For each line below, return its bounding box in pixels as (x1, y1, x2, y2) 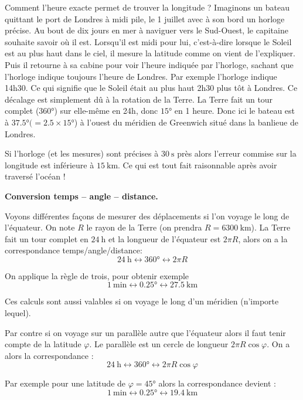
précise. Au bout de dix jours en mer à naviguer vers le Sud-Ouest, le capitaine (5, 24, 288, 36)
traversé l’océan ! (5, 170, 66, 182)
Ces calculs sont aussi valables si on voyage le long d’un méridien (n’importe (5, 295, 279, 307)
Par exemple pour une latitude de (5, 377, 126, 389)
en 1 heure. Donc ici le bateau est (174, 104, 295, 117)
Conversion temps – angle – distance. (5, 189, 158, 202)
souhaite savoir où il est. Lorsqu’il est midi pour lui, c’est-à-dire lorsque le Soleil (5, 35, 292, 48)
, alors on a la (238, 232, 288, 245)
